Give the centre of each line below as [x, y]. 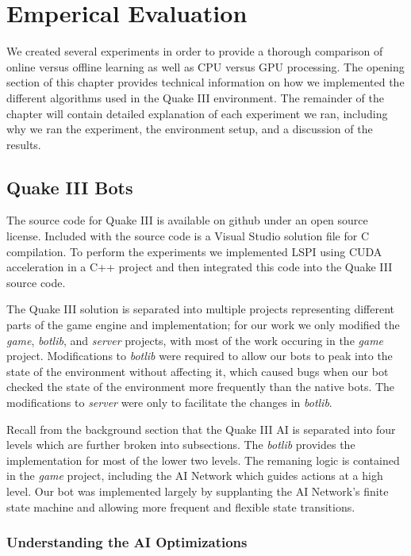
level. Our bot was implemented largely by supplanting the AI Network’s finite [198, 491]
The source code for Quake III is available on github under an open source [187, 220]
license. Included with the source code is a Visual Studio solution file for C [188, 236]
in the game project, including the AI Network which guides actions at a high [195, 475]
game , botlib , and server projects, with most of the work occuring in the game [195, 340]
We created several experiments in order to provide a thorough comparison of [195, 51]
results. [24, 144]
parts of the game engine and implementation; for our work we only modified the [203, 325]
